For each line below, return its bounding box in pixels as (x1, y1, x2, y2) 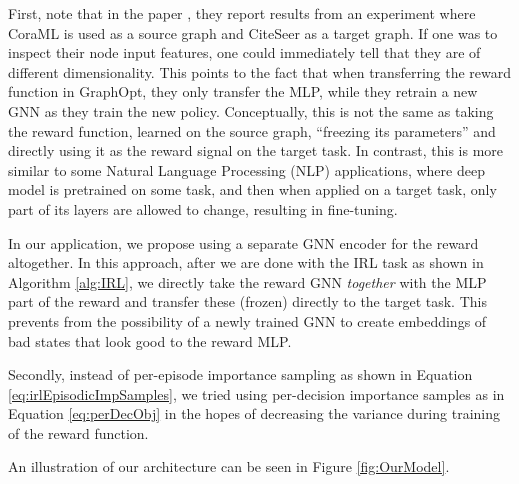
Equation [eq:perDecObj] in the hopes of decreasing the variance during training (8, 403, 500, 424)
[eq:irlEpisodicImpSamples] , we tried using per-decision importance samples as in (8, 383, 505, 404)
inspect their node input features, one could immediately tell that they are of (8, 42, 481, 63)
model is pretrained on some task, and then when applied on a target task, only (8, 179, 497, 200)
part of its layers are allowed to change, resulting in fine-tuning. (8, 198, 398, 219)
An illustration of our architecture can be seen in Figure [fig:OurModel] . (8, 456, 450, 477)
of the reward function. (8, 422, 149, 443)
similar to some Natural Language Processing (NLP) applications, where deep (8, 159, 485, 180)
